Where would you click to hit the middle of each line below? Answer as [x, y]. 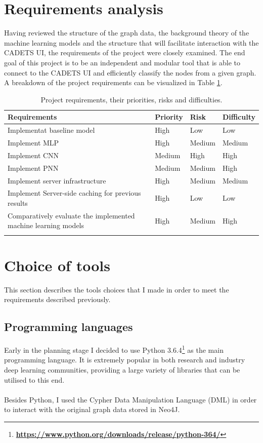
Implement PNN [33, 168]
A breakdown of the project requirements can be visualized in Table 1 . [113, 82]
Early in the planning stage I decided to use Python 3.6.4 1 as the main [114, 349]
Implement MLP [33, 142]
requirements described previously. [57, 299]
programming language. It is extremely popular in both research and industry [125, 360]
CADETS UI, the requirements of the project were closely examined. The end [125, 52]
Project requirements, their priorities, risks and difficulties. [131, 99]
